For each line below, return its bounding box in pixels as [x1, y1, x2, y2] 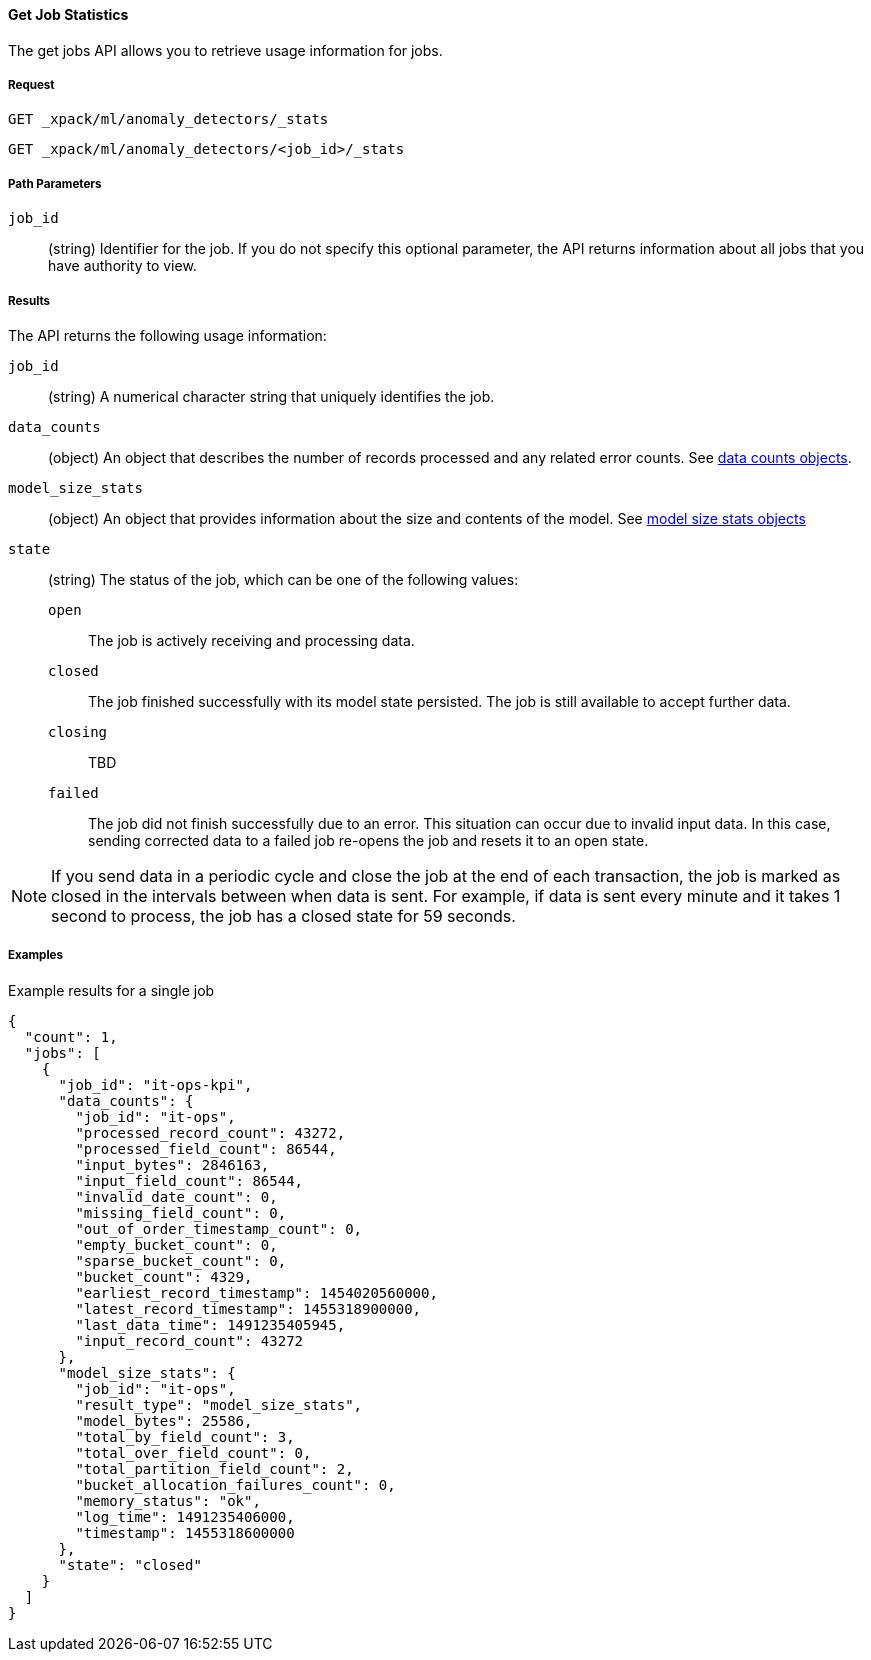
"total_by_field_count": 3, [75, 1428, 295, 1445]
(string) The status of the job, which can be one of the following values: [48, 570, 519, 588]
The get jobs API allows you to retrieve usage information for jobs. [8, 41, 443, 59]
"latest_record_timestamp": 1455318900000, [75, 1300, 422, 1317]
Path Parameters [8, 176, 102, 191]
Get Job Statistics [8, 6, 129, 23]
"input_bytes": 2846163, [75, 1156, 270, 1173]
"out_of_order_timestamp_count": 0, [75, 1220, 363, 1237]
